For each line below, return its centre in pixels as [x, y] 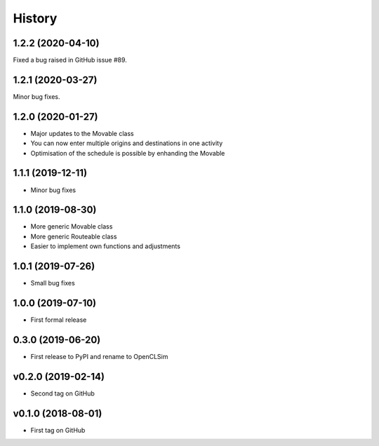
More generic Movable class [72, 227]
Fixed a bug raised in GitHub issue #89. [70, 60]
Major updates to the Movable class [82, 133]
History [35, 18]
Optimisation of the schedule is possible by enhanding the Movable [128, 153]
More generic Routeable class [74, 236]
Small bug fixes [53, 283]
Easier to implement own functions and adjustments [105, 246]
